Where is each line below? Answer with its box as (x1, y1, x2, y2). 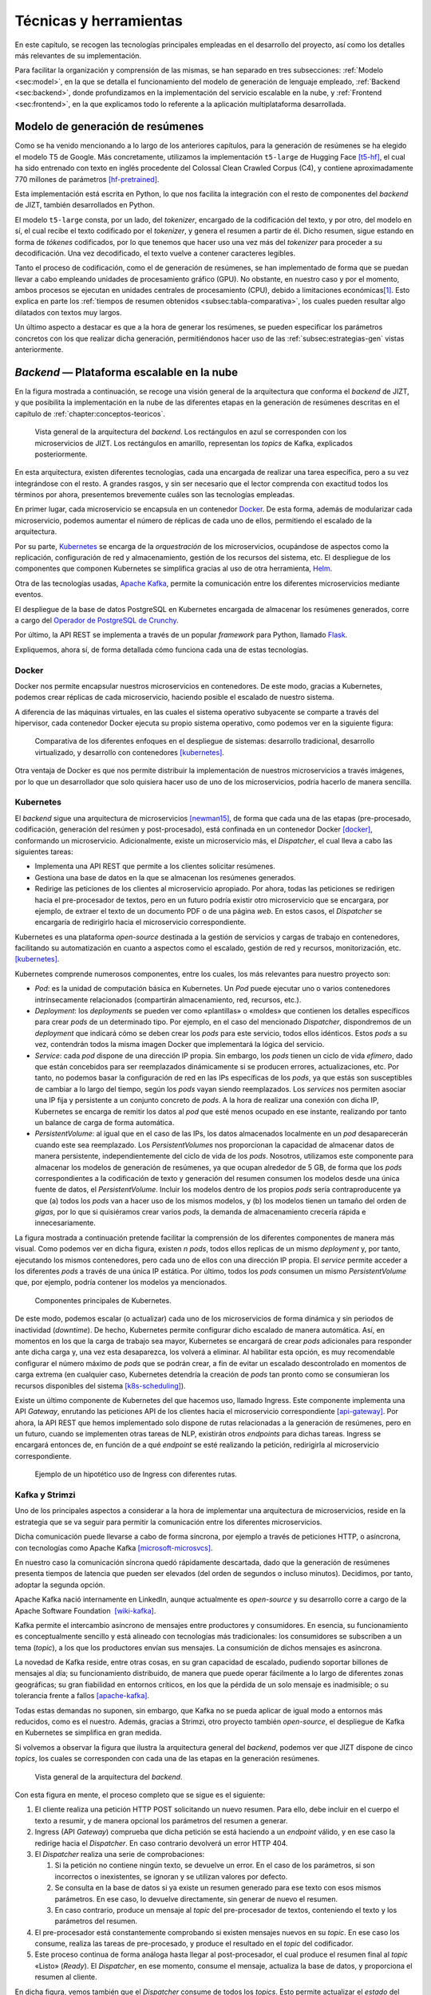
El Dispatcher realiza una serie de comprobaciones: (34, 1849, 205, 1859)
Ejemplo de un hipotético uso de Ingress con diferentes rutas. (34, 1469, 237, 1479)
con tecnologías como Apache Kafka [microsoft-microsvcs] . (14, 1543, 213, 1552)
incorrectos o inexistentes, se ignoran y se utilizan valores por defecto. (54, 1871, 288, 1881)
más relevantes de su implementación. (14, 50, 142, 60)
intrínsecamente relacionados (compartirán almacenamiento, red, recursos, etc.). (34, 994, 302, 1005)
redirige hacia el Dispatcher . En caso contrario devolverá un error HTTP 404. (34, 1838, 288, 1847)
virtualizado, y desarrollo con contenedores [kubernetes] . (34, 747, 225, 757)
